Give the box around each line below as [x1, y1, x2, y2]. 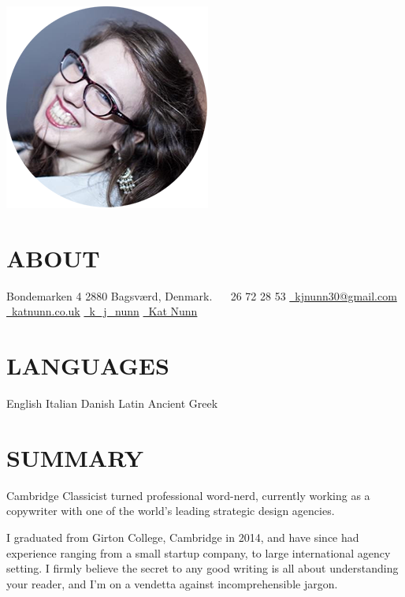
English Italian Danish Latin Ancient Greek [6, 395, 218, 412]
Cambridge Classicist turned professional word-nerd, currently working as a [6, 487, 370, 503]
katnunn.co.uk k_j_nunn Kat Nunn [11, 303, 198, 319]
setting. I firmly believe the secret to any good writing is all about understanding [6, 560, 399, 576]
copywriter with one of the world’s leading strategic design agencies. [6, 502, 335, 519]
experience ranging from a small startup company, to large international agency [6, 544, 391, 561]
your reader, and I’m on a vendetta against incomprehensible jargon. [6, 575, 338, 591]
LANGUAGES [6, 349, 169, 382]
